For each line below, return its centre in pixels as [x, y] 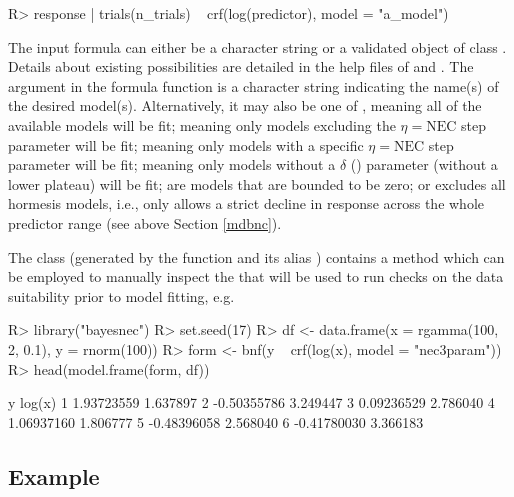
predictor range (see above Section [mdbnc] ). [145, 222]
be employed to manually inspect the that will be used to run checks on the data [256, 276]
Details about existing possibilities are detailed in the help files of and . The [241, 66]
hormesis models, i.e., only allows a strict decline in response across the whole [246, 203]
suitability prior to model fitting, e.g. [121, 295]
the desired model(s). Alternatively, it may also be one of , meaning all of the [245, 105]
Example [54, 475]
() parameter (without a [424, 164]
